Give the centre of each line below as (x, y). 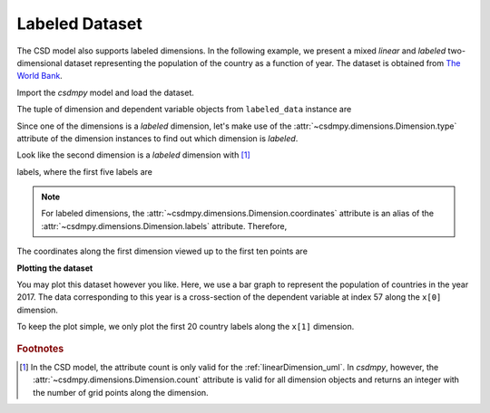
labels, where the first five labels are (85, 171)
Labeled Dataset (79, 24)
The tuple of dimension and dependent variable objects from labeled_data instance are (184, 110)
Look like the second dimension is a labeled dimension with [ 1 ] (134, 155)
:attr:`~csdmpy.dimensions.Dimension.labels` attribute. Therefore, (164, 226)
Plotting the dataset (55, 268)
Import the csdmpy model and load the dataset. (106, 92)
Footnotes (40, 349)
